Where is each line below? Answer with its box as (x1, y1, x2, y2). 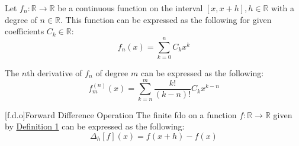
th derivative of (27, 66, 82, 79)
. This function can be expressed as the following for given (60, 13, 272, 25)
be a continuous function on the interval (57, 2, 203, 14)
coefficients (5, 25, 44, 37)
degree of (5, 13, 37, 25)
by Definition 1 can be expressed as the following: (5, 120, 185, 132)
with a (271, 2, 295, 14)
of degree (95, 66, 128, 79)
